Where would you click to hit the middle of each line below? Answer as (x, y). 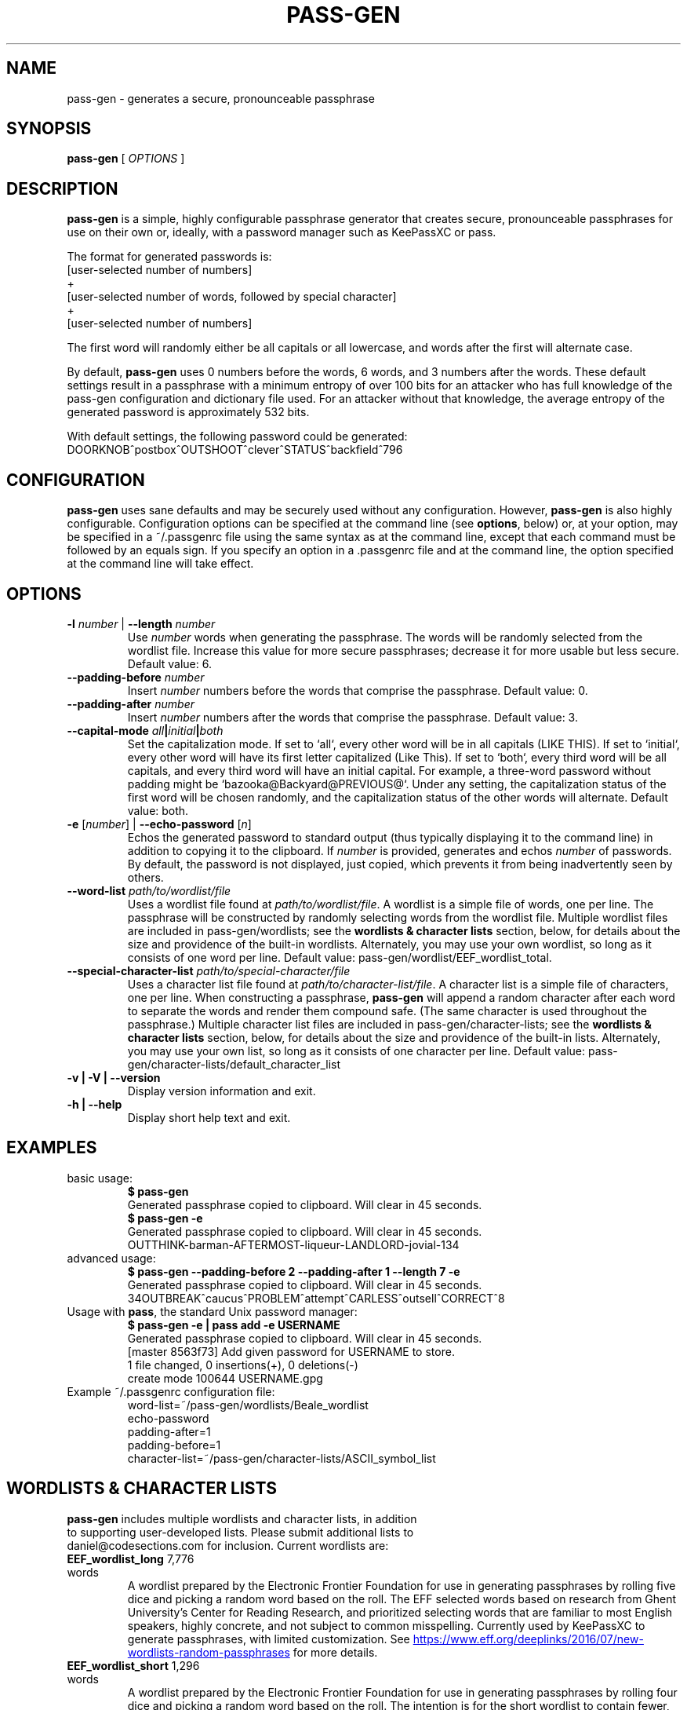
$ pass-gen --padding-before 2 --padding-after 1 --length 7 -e (294, 1271)
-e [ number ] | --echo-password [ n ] (159, 824)
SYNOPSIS (49, 129)
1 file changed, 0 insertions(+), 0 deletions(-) (243, 1365)
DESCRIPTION (62, 188)
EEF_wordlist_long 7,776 (131, 1558)
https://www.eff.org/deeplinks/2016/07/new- (528, 1639)
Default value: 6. (169, 663)
